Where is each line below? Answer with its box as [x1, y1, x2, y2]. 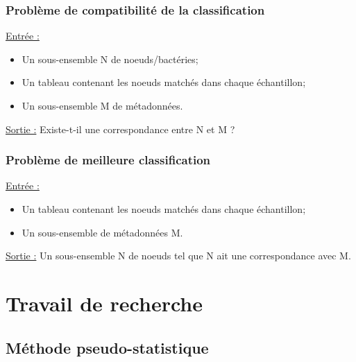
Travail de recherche [6, 288, 203, 317]
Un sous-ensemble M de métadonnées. [22, 98, 183, 112]
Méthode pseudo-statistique [6, 336, 209, 358]
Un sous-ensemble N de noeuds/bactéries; [22, 51, 198, 66]
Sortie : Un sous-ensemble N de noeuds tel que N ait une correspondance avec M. [6, 248, 351, 263]
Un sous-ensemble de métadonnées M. [22, 225, 183, 239]
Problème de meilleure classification [6, 151, 211, 169]
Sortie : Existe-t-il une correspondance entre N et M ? [6, 121, 235, 136]
